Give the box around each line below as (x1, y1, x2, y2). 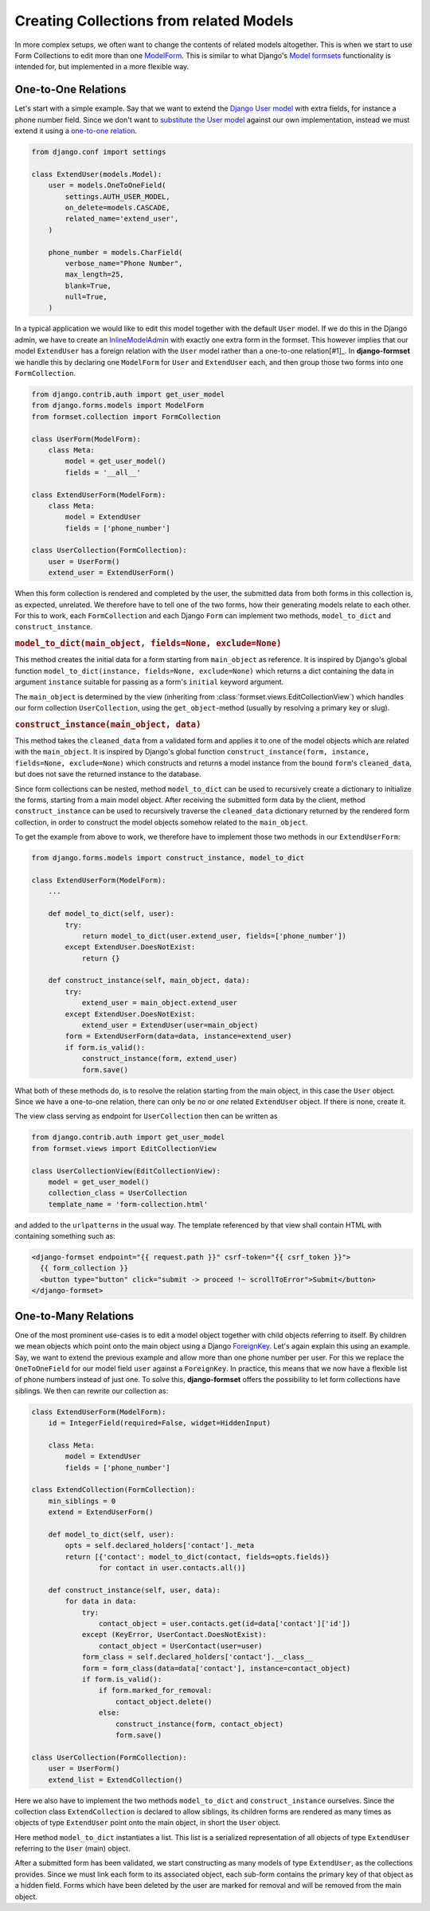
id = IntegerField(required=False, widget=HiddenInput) (48, 1419, 272, 1427)
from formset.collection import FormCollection (31, 412, 221, 421)
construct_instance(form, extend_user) (81, 1054, 238, 1063)
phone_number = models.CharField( (48, 248, 183, 256)
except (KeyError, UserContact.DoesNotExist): (81, 1630, 267, 1639)
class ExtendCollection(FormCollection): (31, 1486, 196, 1494)
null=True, (64, 292, 107, 302)
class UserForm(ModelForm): (31, 434, 141, 444)
